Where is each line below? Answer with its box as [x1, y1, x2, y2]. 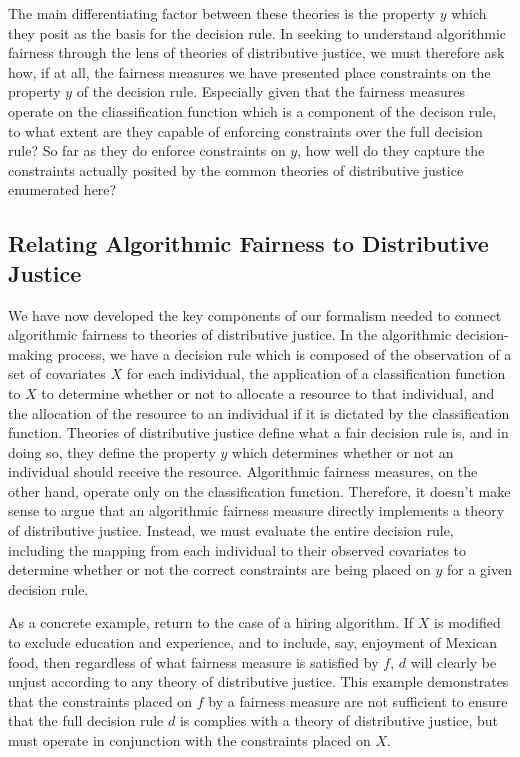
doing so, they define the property [8, 441, 216, 462]
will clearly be [410, 651, 497, 672]
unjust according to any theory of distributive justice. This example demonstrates [8, 671, 509, 692]
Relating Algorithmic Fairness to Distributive [8, 228, 489, 259]
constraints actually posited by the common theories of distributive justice [8, 159, 464, 180]
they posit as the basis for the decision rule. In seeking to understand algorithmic [8, 22, 507, 43]
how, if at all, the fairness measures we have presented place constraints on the [8, 61, 491, 82]
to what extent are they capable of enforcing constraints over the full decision [8, 120, 483, 141]
